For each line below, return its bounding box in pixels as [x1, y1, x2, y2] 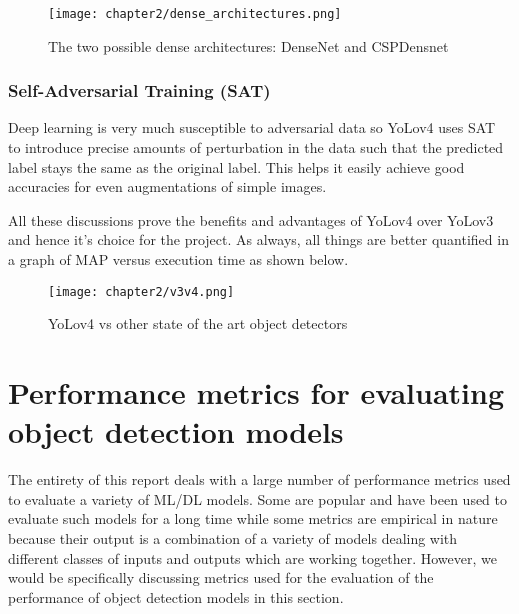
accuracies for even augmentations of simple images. [8, 176, 327, 197]
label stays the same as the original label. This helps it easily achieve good [8, 156, 465, 177]
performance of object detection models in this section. [8, 586, 344, 607]
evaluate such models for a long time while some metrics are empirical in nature [8, 508, 498, 529]
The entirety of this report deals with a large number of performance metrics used [8, 469, 511, 490]
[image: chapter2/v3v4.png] [48, 284, 235, 299]
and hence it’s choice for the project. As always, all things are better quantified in [8, 229, 509, 250]
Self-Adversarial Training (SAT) [8, 78, 271, 103]
